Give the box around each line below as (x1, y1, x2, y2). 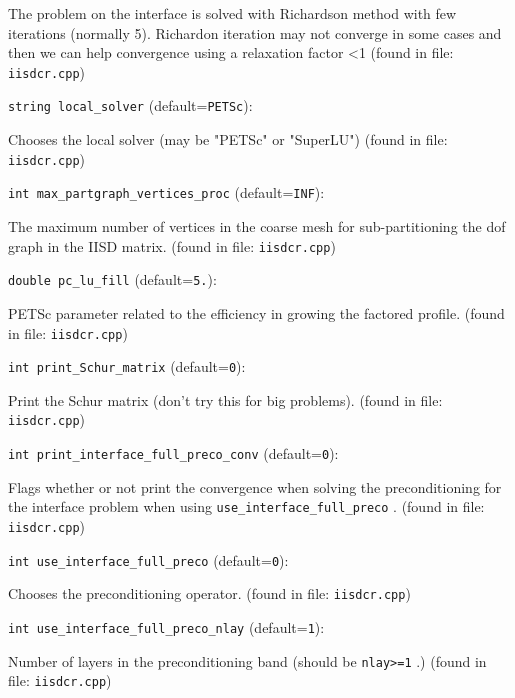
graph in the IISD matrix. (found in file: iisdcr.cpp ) (8, 235, 336, 256)
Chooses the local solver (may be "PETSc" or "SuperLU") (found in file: (8, 129, 448, 150)
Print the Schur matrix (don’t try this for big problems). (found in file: (8, 389, 443, 410)
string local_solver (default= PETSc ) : (8, 95, 253, 116)
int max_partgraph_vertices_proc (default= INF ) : (8, 182, 325, 203)
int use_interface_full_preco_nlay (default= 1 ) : (8, 616, 325, 637)
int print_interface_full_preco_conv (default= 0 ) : (8, 443, 339, 464)
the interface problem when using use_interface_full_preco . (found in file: (8, 496, 485, 517)
